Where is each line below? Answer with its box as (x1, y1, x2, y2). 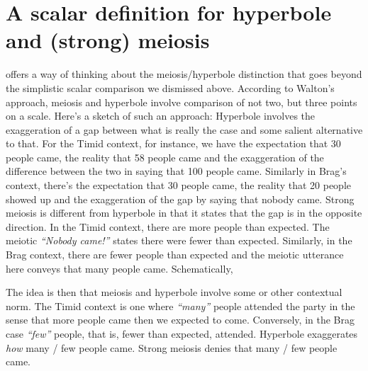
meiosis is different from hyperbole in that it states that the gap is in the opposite (6, 205, 362, 220)
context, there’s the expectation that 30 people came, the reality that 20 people (6, 178, 352, 193)
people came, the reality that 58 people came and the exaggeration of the (6, 149, 324, 164)
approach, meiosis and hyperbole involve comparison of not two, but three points (6, 94, 357, 109)
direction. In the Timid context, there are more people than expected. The (6, 219, 330, 234)
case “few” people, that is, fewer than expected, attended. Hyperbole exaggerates (6, 326, 358, 341)
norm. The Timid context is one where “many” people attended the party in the (6, 298, 355, 313)
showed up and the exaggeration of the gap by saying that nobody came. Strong (6, 191, 355, 206)
